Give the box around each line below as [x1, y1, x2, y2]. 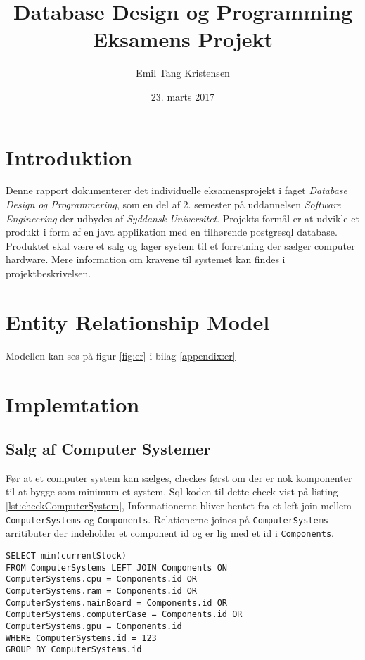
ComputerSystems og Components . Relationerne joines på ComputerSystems [6, 512, 328, 526]
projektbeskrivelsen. [6, 266, 91, 280]
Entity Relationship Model [6, 307, 270, 336]
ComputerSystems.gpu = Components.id [6, 621, 182, 631]
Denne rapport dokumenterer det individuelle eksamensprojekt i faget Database [6, 183, 348, 198]
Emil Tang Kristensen [136, 65, 230, 80]
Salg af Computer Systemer [6, 438, 211, 459]
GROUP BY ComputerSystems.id [6, 645, 142, 655]
